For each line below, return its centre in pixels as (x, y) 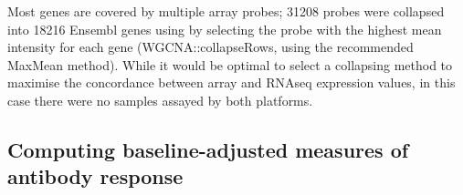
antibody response (95, 176)
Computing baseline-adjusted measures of (208, 149)
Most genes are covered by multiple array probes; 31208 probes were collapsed (226, 11)
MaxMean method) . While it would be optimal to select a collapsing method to (230, 64)
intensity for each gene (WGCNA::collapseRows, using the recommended (210, 47)
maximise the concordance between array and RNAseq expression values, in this (231, 82)
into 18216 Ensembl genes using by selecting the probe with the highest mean (225, 29)
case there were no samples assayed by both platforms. (160, 100)
